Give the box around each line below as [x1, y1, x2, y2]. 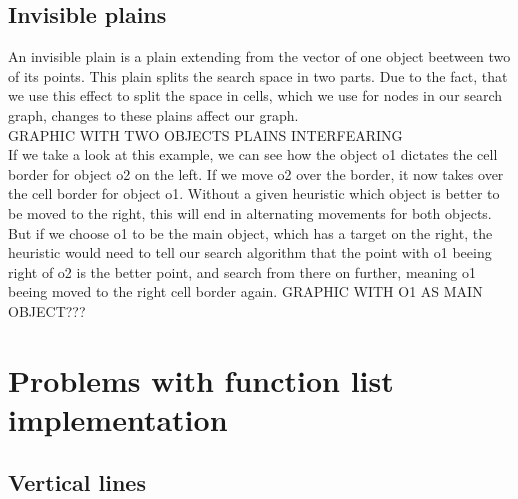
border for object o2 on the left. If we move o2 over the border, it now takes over [8, 163, 504, 184]
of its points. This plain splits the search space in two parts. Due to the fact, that [8, 65, 508, 86]
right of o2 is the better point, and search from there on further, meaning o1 [8, 261, 476, 282]
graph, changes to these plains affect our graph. [8, 104, 299, 125]
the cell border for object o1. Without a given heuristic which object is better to [8, 183, 500, 204]
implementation [8, 398, 228, 439]
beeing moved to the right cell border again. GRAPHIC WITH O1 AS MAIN [8, 281, 483, 302]
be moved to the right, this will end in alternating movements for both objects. [8, 202, 492, 223]
